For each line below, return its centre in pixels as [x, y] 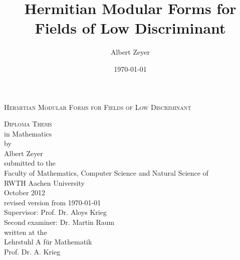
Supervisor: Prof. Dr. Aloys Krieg [55, 212]
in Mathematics [28, 133]
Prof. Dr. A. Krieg [32, 251]
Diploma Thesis [28, 124]
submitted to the [30, 163]
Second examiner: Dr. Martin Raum [59, 222]
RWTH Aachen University [44, 182]
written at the [26, 232]
